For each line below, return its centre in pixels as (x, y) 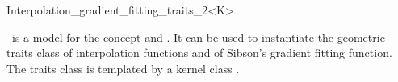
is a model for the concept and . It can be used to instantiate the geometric (198, 37)
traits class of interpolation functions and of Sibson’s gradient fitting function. (199, 53)
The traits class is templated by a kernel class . (123, 68)
